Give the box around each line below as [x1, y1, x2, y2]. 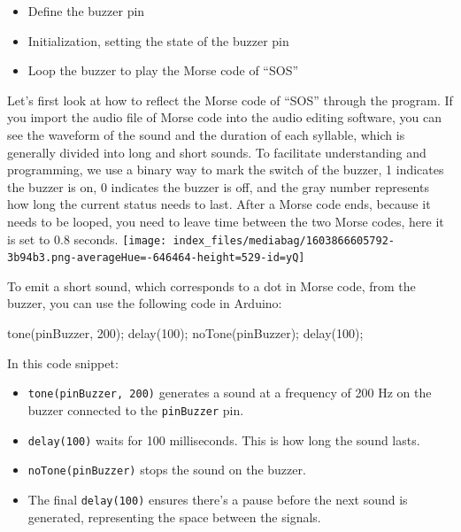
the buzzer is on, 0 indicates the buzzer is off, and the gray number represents [7, 177, 429, 196]
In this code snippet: [7, 353, 119, 372]
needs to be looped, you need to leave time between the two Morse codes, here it [7, 212, 444, 230]
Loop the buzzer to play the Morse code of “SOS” [27, 61, 299, 80]
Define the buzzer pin [27, 2, 145, 19]
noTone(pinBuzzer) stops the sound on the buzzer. [27, 460, 306, 479]
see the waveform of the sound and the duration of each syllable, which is [7, 125, 405, 143]
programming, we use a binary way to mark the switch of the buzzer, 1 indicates [7, 160, 444, 179]
